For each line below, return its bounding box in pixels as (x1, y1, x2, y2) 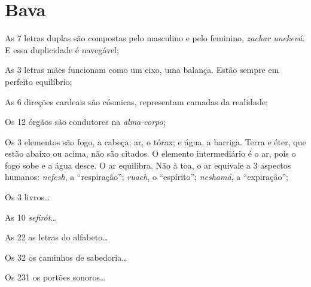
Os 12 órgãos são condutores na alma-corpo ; (5, 115, 166, 128)
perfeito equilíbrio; (5, 75, 72, 87)
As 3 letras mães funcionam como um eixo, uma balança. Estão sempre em (5, 63, 279, 76)
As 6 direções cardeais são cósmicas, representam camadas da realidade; (5, 95, 268, 108)
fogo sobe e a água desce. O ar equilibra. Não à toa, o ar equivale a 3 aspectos (5, 158, 291, 171)
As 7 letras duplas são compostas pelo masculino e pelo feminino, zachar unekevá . (5, 32, 305, 44)
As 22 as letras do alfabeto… (5, 231, 108, 243)
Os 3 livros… (5, 191, 50, 203)
